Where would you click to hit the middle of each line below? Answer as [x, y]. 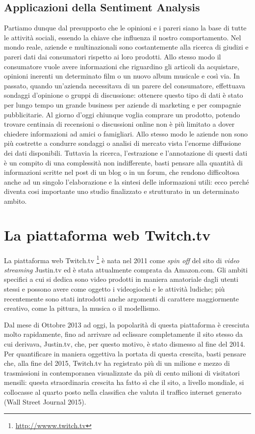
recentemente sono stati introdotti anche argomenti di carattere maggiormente [122, 298]
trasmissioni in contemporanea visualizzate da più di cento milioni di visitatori [122, 372]
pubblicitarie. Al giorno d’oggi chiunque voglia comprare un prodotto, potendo [122, 114]
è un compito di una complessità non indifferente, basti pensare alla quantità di [123, 162]
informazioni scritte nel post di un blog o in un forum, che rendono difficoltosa [122, 172]
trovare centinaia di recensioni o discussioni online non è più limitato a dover [119, 124]
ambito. [15, 201]
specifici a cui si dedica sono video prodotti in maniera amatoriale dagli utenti [121, 279]
